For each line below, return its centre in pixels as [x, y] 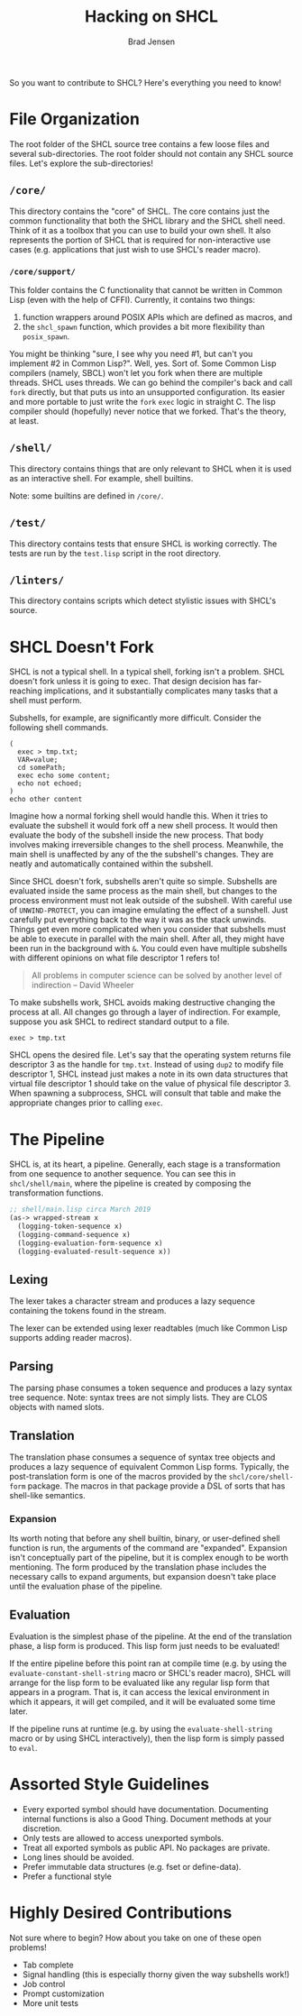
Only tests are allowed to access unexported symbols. [123, 1838]
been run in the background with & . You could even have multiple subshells [148, 948]
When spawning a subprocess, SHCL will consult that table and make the [145, 1094]
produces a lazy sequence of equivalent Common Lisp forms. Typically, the [150, 1466]
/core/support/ [43, 271]
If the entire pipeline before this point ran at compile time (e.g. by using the [148, 1663]
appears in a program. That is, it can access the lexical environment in [140, 1692]
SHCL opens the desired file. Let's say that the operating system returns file [150, 1055]
